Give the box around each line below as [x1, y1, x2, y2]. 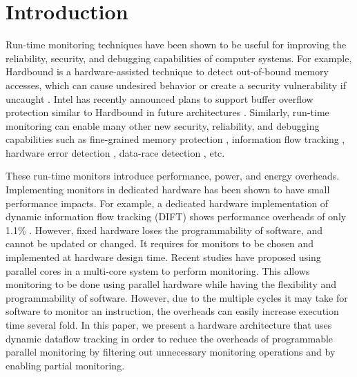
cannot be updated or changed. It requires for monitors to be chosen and [6, 236, 314, 251]
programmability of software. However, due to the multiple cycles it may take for [6, 290, 348, 304]
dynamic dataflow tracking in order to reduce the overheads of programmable [6, 331, 334, 345]
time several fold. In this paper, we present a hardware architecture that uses [6, 318, 332, 331]
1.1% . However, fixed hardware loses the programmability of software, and [6, 222, 322, 237]
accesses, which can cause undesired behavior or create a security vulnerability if [6, 77, 346, 92]
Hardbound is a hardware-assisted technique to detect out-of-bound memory [6, 64, 329, 79]
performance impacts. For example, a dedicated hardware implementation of [6, 195, 329, 210]
